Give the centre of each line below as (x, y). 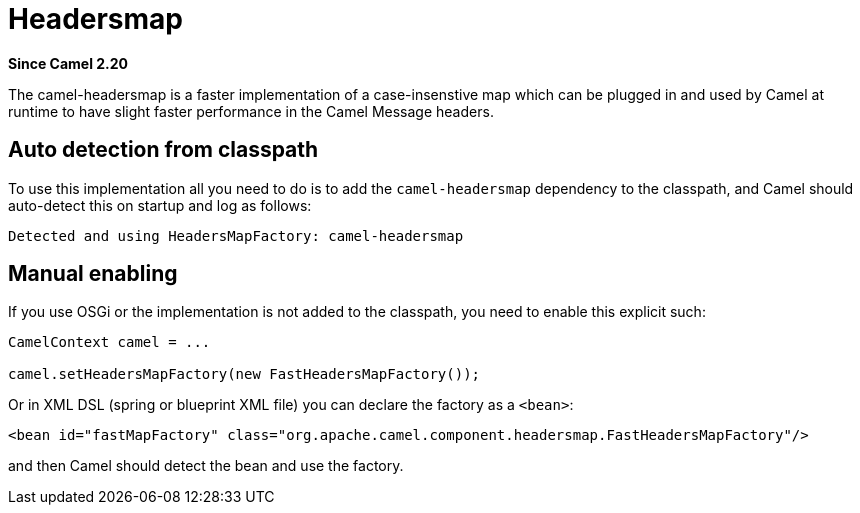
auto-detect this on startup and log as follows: (160, 205)
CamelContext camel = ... (109, 342)
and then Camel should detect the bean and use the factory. (206, 466)
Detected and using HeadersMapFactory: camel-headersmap (236, 235)
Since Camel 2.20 (68, 63)
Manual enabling (93, 274)
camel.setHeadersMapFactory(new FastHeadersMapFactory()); (244, 374)
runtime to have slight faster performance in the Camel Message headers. (251, 111)
